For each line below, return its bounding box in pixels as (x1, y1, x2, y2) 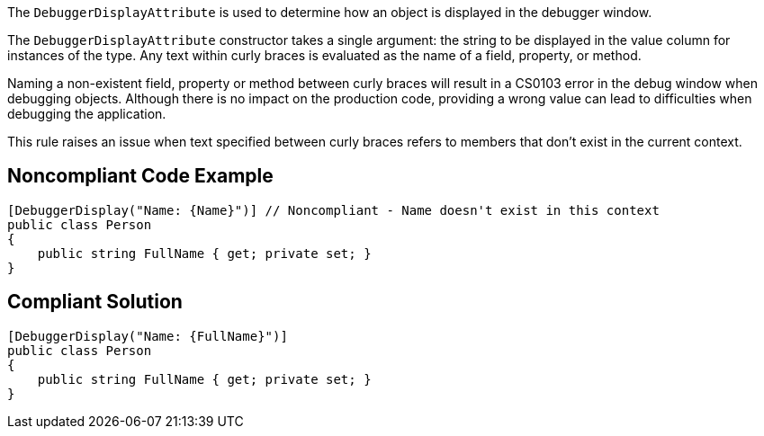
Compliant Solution (7, 290, 183, 314)
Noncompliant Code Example (7, 165, 274, 188)
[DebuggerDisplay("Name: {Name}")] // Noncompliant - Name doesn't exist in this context (7, 202, 660, 218)
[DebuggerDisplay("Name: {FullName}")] (7, 328, 288, 343)
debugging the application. (7, 106, 166, 121)
